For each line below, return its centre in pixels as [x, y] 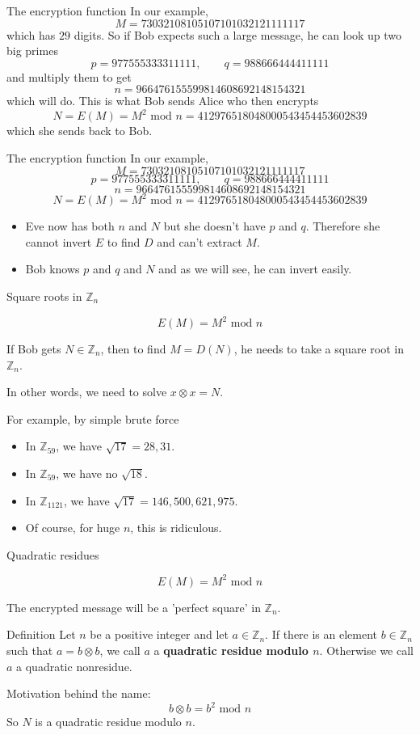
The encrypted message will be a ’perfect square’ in [134, 607]
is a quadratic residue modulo [108, 722]
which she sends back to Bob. [80, 131]
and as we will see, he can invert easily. [255, 269]
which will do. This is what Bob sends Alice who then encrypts [163, 101]
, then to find [133, 349]
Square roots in [44, 296]
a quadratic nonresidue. [74, 666]
